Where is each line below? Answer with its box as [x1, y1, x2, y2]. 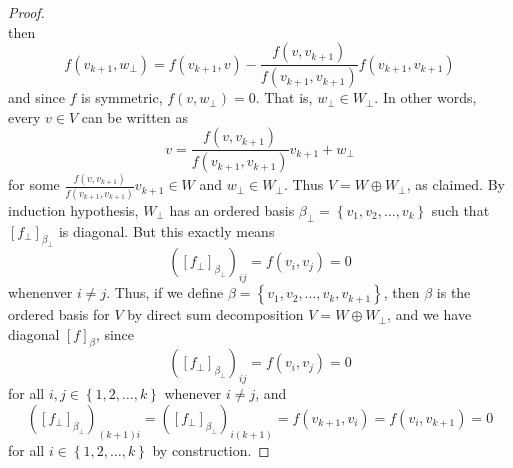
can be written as [81, 106, 188, 127]
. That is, [255, 87, 313, 108]
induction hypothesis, [8, 199, 139, 220]
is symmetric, [81, 87, 163, 108]
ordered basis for [8, 304, 110, 325]
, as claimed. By [406, 174, 505, 195]
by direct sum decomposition [127, 304, 304, 325]
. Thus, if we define [106, 282, 224, 303]
